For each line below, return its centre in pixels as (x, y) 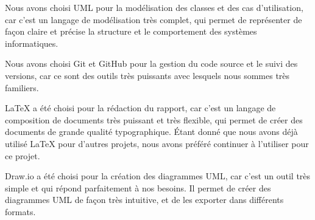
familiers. (22, 87)
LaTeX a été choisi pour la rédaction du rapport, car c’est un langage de (140, 108)
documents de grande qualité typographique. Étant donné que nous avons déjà (151, 132)
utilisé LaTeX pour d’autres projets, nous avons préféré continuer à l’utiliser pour (157, 143)
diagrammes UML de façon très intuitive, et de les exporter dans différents (144, 200)
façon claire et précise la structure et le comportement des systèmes (131, 31)
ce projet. (23, 155)
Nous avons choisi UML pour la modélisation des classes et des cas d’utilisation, (154, 7)
